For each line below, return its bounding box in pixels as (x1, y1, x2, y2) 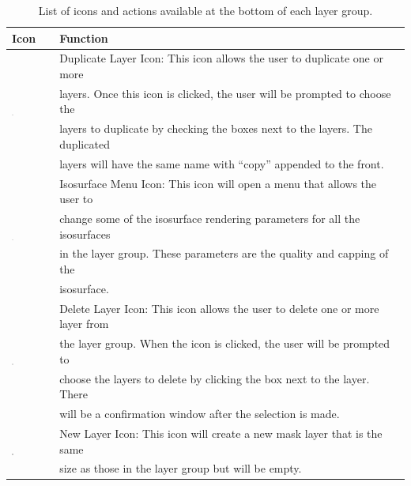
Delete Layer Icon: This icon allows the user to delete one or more (59, 300, 379, 316)
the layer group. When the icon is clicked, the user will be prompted (59, 335, 390, 352)
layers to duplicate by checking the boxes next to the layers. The (59, 120, 372, 137)
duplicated (59, 135, 110, 152)
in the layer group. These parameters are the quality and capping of (59, 245, 389, 262)
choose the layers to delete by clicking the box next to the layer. (59, 370, 370, 386)
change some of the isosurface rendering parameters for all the (59, 210, 360, 227)
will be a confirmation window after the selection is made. (59, 405, 340, 422)
